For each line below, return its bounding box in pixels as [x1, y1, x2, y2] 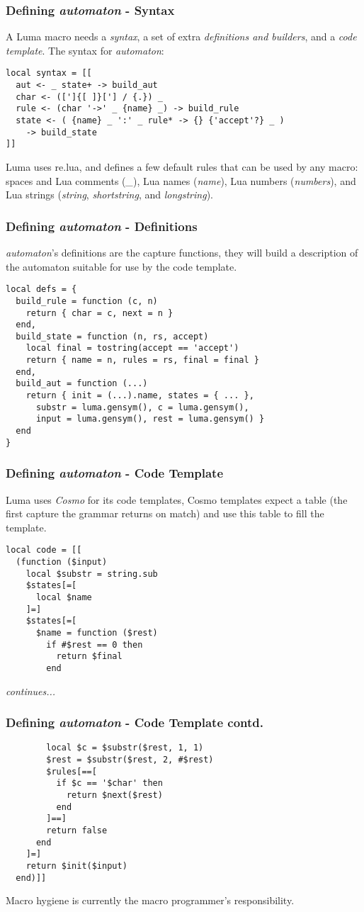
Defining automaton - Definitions [6, 217, 198, 235]
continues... [6, 683, 56, 698]
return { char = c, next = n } [25, 308, 174, 318]
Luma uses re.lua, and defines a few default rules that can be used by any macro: [6, 159, 358, 174]
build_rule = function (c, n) [16, 295, 158, 306]
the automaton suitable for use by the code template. [6, 259, 237, 274]
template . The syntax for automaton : [6, 43, 164, 57]
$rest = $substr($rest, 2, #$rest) [46, 755, 214, 765]
